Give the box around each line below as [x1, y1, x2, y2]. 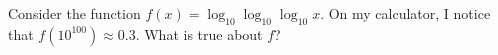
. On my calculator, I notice [320, 3, 491, 23]
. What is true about [135, 23, 263, 44]
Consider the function [8, 3, 141, 23]
